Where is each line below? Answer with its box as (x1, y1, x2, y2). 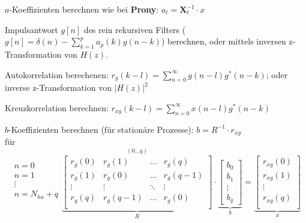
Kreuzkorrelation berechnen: (5, 101, 109, 114)
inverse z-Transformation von (5, 81, 112, 94)
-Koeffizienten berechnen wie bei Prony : (9, 3, 159, 15)
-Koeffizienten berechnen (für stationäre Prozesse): (8, 123, 194, 135)
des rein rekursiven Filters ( (83, 23, 186, 35)
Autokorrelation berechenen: (5, 68, 109, 81)
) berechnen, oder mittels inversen (161, 35, 286, 47)
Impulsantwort (5, 23, 58, 35)
